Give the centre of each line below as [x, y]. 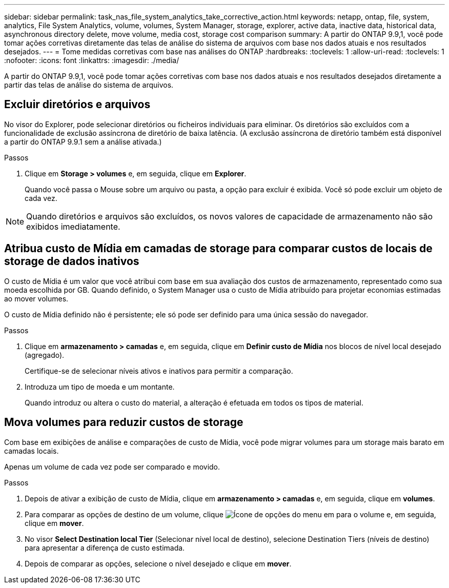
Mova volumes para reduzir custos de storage [124, 422]
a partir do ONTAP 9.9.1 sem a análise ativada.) [83, 141]
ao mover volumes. [36, 298]
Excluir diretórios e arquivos [77, 105]
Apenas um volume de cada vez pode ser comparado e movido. [112, 467]
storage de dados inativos [72, 261]
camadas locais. [32, 451]
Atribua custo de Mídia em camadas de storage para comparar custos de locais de [218, 249]
